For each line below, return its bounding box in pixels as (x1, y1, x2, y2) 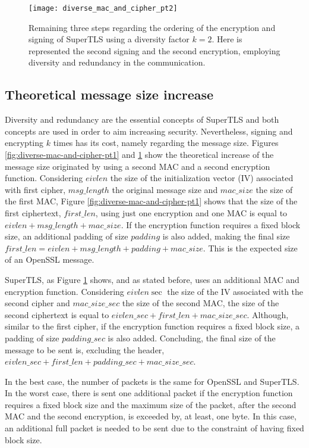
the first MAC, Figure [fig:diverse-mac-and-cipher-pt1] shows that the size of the (5, 195, 298, 207)
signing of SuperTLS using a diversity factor (29, 33, 190, 45)
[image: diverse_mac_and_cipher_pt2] (29, 4, 178, 13)
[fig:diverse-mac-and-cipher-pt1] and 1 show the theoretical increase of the (5, 148, 274, 161)
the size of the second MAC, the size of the (122, 297, 279, 309)
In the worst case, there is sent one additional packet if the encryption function (5, 387, 293, 399)
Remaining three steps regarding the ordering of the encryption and (29, 21, 276, 33)
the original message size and (112, 183, 218, 195)
